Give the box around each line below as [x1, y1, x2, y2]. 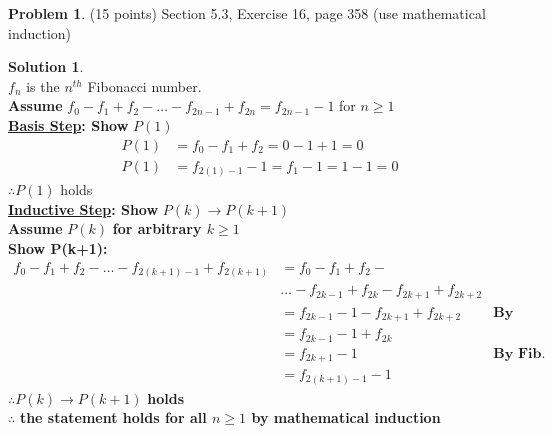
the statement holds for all [19, 407, 207, 428]
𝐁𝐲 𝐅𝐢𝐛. [493, 346, 546, 361]
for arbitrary [112, 218, 202, 239]
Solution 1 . [8, 56, 84, 77]
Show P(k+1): [8, 237, 108, 258]
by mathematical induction [251, 407, 441, 428]
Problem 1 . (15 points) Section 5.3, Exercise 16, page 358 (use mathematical [8, 3, 486, 23]
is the [26, 75, 60, 96]
